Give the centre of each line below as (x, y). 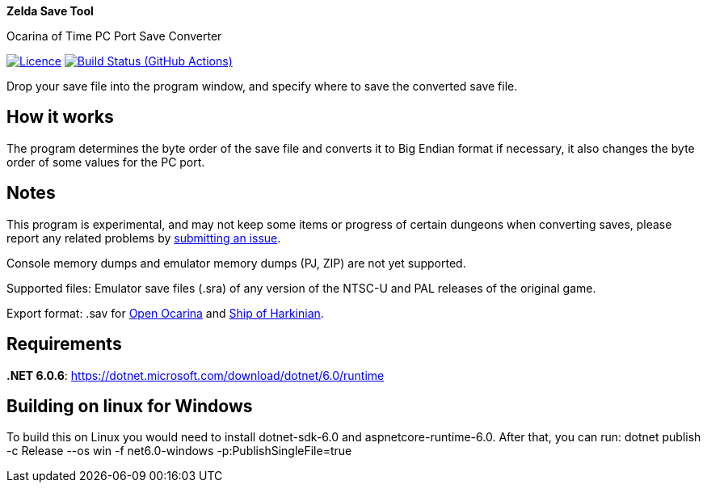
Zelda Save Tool (50, 11)
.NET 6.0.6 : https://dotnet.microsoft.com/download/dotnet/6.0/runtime (196, 375)
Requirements (64, 344)
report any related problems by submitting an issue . (144, 238)
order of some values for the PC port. (106, 162)
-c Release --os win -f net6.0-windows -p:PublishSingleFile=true (179, 451)
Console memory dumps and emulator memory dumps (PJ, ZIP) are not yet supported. (236, 263)
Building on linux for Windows (130, 406)
